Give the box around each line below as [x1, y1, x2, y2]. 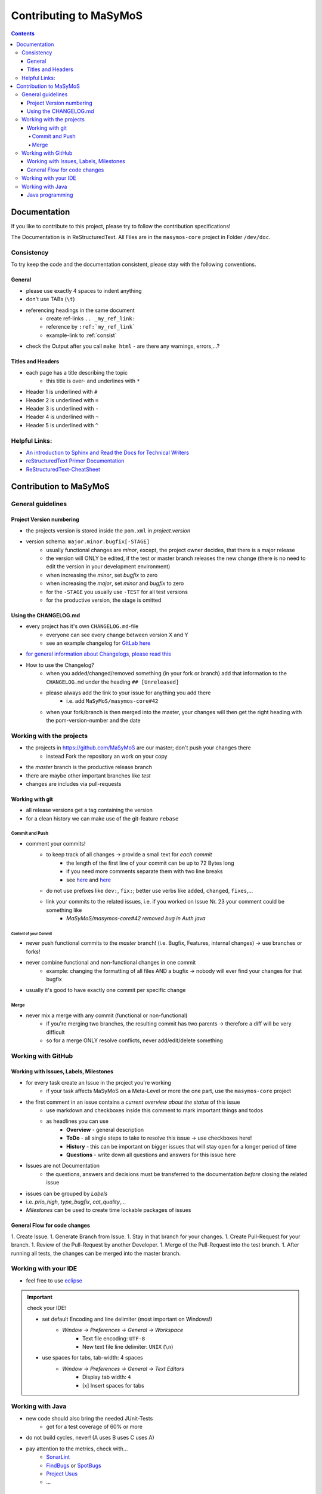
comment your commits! [26, 840, 86, 847]
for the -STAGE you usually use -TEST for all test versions [46, 588, 188, 595]
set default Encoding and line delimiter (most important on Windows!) [42, 1315, 213, 1322]
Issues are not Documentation [26, 1162, 100, 1170]
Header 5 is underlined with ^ [26, 421, 99, 428]
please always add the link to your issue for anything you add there [46, 689, 211, 696]
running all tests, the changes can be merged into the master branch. [11, 1250, 181, 1257]
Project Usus [46, 1470, 78, 1477]
